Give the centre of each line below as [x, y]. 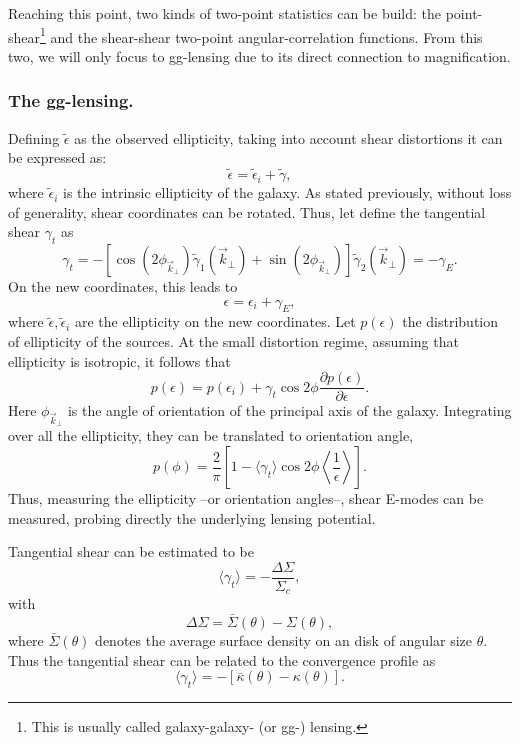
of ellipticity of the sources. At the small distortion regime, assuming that [233, 341]
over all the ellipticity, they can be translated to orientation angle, [211, 435]
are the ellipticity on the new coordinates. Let [215, 321]
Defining [34, 137]
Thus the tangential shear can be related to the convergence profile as [222, 659]
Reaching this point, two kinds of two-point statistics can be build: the [225, 13]
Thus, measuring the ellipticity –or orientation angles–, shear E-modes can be [246, 498]
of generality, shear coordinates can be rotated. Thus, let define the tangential [247, 211]
